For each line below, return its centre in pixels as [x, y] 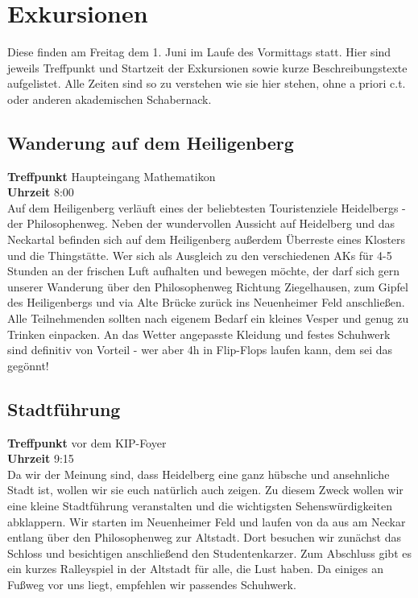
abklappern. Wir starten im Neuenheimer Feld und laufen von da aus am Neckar [207, 521]
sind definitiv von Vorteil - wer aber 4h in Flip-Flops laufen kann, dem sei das [200, 350]
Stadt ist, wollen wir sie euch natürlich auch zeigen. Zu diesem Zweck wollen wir [205, 490]
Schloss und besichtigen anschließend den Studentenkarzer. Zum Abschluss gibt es [209, 553]
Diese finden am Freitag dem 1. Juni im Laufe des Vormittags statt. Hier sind [199, 52]
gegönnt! [28, 365]
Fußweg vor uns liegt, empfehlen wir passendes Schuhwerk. [152, 584]
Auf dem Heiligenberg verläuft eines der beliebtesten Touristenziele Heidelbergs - [207, 207]
